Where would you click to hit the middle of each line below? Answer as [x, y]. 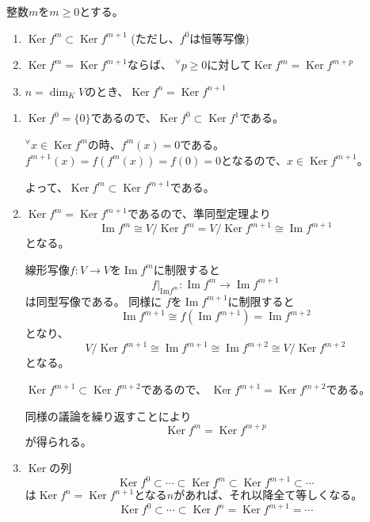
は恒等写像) [219, 38]
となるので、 [254, 160]
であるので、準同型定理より [199, 213]
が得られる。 [58, 441]
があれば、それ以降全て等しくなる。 [268, 495]
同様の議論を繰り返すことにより [108, 415]
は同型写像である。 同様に [93, 301]
